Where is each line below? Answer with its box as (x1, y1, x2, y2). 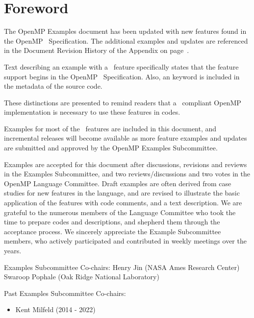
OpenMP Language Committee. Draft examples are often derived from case (4, 178, 231, 188)
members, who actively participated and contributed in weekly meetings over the (4, 236, 247, 246)
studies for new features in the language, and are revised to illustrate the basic (4, 188, 240, 198)
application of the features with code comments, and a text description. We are (4, 197, 242, 208)
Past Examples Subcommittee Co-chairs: (4, 288, 126, 298)
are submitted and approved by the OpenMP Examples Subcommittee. (4, 143, 218, 153)
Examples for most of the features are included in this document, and (4, 123, 217, 133)
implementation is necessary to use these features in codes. (4, 107, 180, 117)
